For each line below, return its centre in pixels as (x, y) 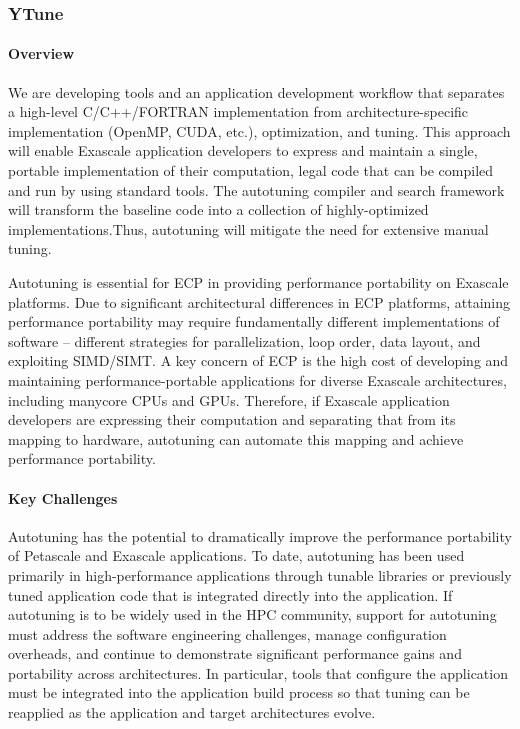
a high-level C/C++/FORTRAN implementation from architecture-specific (238, 111)
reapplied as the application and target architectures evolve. (192, 712)
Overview (41, 53)
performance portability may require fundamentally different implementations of (254, 321)
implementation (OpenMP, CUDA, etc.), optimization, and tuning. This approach (259, 130)
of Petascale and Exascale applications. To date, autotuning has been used (236, 555)
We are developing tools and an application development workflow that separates (256, 91)
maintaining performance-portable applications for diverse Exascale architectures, (257, 379)
